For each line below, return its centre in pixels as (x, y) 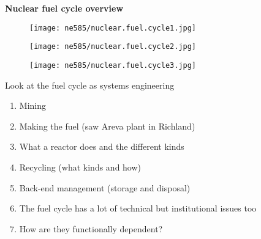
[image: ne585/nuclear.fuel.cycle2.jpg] (113, 47)
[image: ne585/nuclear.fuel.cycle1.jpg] (113, 28)
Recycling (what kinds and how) (80, 167)
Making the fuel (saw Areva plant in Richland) (107, 126)
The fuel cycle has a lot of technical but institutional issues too (138, 208)
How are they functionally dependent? (91, 228)
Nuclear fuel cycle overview (64, 8)
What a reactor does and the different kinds (102, 146)
